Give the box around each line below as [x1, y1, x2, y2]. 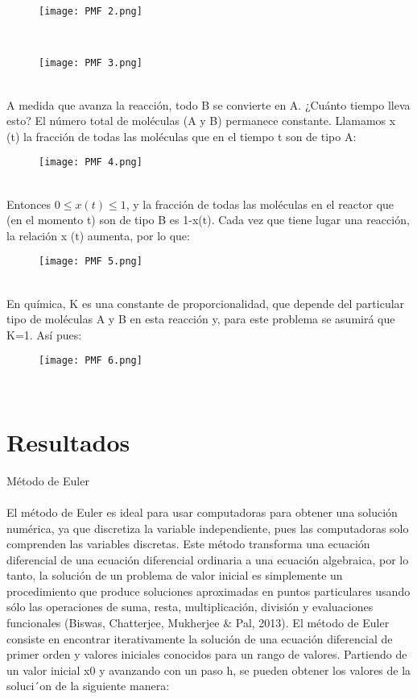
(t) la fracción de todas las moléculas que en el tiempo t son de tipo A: [6, 127, 357, 144]
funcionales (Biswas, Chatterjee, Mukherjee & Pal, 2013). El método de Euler [6, 614, 390, 631]
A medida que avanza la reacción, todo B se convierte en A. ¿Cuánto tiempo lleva [6, 96, 411, 113]
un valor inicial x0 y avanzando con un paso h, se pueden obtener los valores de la [6, 661, 411, 678]
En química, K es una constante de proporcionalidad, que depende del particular [6, 294, 405, 311]
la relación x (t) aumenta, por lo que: [6, 227, 190, 243]
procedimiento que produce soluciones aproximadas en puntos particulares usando [6, 582, 411, 599]
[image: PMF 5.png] [39, 256, 142, 268]
